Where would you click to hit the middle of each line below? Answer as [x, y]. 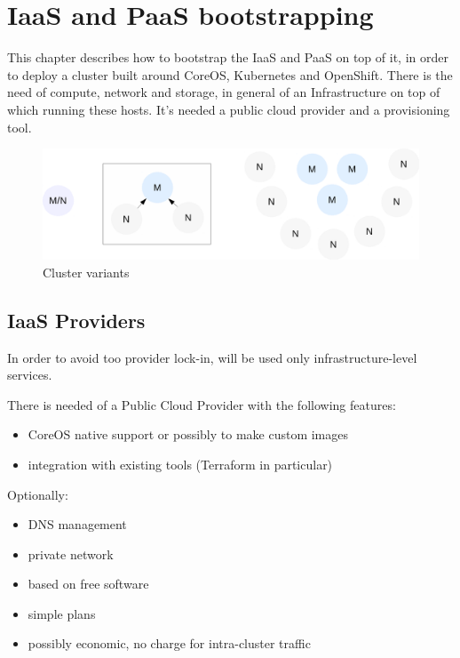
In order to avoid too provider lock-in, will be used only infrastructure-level [212, 357]
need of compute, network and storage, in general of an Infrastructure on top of [224, 92]
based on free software [88, 584]
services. [30, 375]
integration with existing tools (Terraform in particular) [180, 464]
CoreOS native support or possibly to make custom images [188, 434]
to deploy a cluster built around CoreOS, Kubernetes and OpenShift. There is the [230, 74]
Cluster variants [86, 272]
